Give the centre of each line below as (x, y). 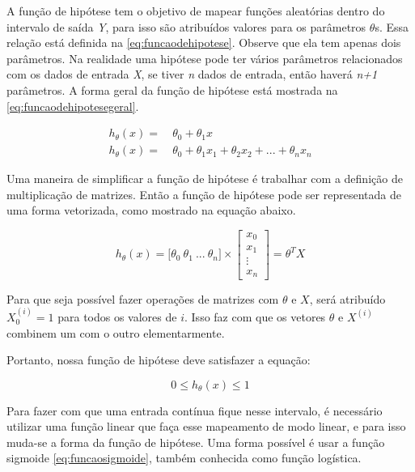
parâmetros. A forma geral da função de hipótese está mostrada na (172, 89)
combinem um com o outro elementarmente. (116, 332)
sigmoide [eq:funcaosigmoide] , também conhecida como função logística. (184, 458)
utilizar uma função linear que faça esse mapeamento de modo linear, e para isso (206, 426)
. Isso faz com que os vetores (255, 316)
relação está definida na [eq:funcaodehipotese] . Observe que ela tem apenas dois (204, 43)
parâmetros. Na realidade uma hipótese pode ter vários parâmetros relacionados (205, 58)
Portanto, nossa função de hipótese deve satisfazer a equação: (159, 360)
